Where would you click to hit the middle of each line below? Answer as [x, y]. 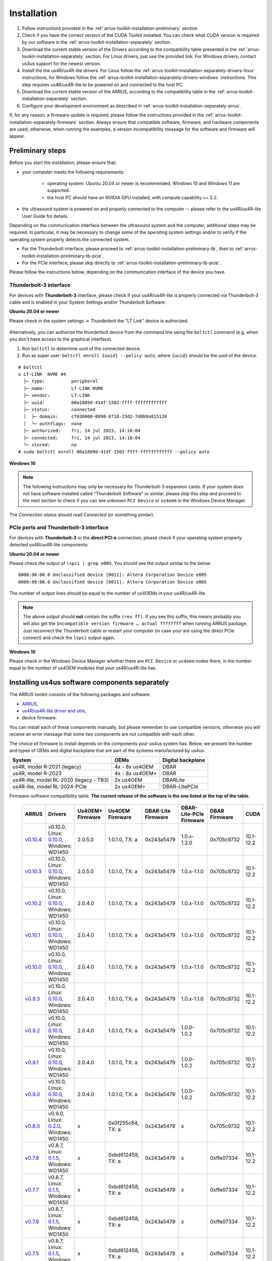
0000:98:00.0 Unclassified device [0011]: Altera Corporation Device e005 [113, 575]
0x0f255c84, [123, 1123]
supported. [58, 190]
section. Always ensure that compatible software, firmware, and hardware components [169, 122]
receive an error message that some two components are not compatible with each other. [102, 734]
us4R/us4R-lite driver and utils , [54, 711]
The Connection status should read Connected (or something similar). [82, 514]
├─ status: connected [59, 409]
